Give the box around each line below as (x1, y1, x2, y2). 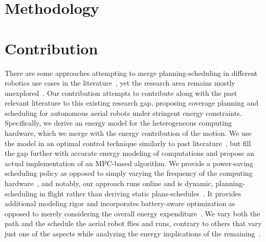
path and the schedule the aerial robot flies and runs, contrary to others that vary (5, 218, 262, 229)
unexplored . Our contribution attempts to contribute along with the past (5, 87, 237, 98)
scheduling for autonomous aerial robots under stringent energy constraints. (5, 107, 242, 118)
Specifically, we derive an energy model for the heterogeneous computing (5, 117, 232, 128)
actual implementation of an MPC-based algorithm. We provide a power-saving (5, 157, 253, 168)
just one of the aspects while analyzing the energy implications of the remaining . (5, 228, 261, 238)
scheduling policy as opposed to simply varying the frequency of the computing (5, 168, 253, 178)
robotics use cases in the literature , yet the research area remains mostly (5, 77, 235, 88)
